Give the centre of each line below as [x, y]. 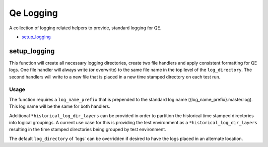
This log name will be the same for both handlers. [60, 106]
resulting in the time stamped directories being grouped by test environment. [88, 130]
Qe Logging [33, 13]
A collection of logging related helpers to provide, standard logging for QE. [85, 28]
